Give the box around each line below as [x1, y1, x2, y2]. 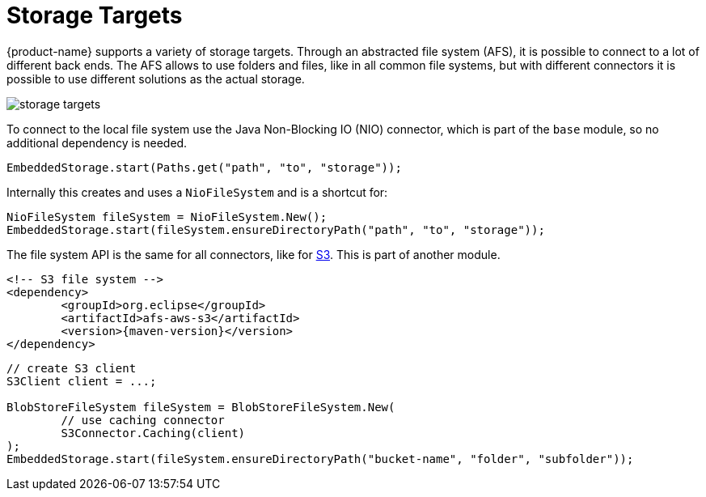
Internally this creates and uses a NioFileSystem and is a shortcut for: [6, 185, 388, 199]
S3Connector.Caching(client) [61, 426, 246, 440]
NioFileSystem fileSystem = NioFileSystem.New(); [6, 210, 328, 223]
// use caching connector [61, 413, 225, 427]
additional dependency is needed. [6, 135, 188, 150]
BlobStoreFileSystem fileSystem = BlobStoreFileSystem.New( [6, 400, 395, 414]
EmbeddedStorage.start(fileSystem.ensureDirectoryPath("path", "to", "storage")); [6, 223, 545, 236]
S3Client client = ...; [6, 374, 157, 388]
